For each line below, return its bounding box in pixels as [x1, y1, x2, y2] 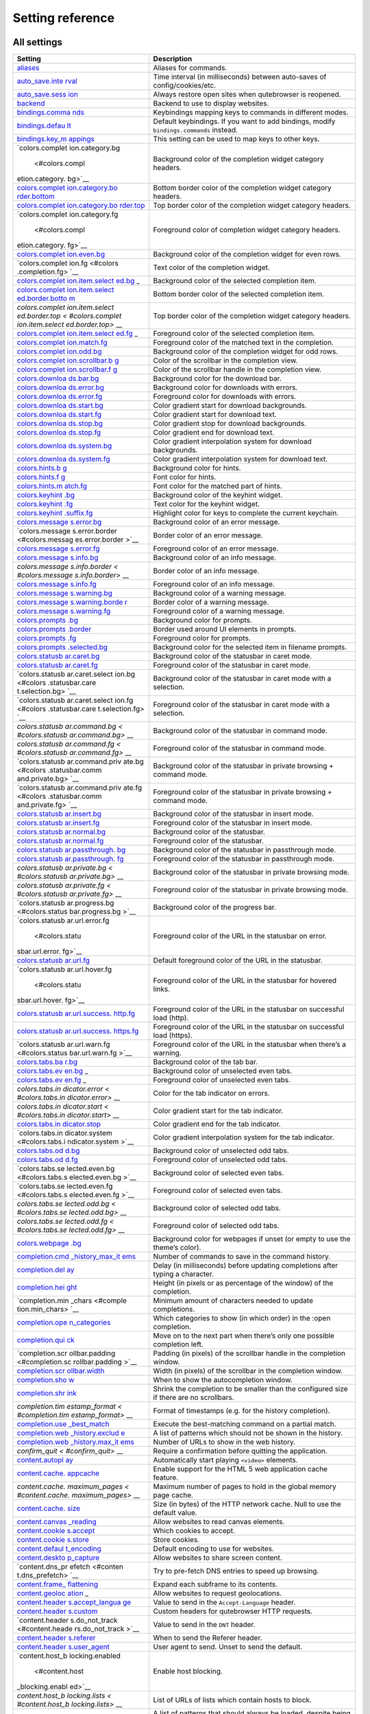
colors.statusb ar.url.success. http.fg [16, 1009, 136, 1018]
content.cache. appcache [16, 1469, 99, 1478]
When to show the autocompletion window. [153, 1375, 293, 1385]
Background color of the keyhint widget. [153, 490, 283, 500]
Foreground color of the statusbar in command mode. [153, 744, 326, 753]
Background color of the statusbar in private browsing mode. [153, 867, 349, 877]
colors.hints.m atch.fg [16, 481, 87, 491]
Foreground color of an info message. [153, 579, 275, 589]
